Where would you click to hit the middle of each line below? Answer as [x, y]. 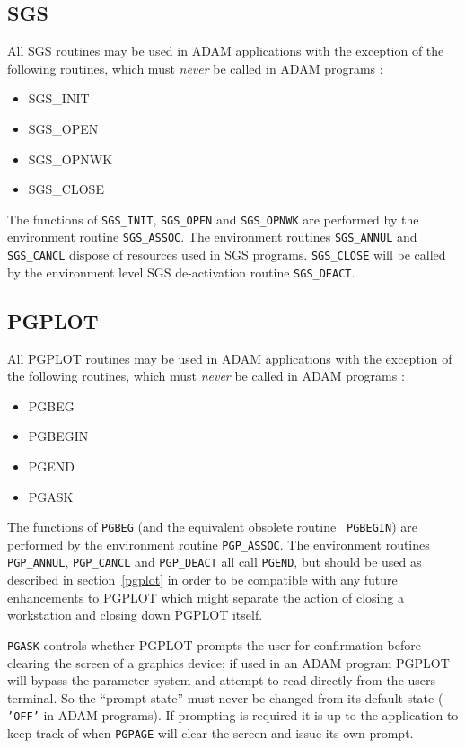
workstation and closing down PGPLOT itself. [135, 615]
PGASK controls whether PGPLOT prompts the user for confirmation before [214, 644]
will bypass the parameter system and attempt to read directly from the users [222, 680]
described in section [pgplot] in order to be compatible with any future [202, 580]
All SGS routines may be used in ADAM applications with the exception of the [226, 51]
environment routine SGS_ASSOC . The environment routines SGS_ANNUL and [212, 237]
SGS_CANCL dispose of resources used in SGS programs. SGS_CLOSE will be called [227, 255]
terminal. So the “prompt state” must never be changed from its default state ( [225, 697]
